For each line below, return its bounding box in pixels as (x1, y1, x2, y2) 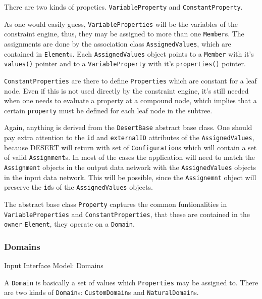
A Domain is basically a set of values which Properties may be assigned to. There (4, 277, 258, 287)
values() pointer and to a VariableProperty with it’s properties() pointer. (4, 58, 246, 69)
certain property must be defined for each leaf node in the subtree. (4, 105, 213, 115)
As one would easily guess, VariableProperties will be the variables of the (4, 18, 238, 29)
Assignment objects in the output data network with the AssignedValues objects (4, 162, 256, 173)
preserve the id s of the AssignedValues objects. (4, 182, 153, 192)
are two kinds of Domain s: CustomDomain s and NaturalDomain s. (4, 287, 199, 297)
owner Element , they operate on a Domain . (4, 219, 135, 229)
